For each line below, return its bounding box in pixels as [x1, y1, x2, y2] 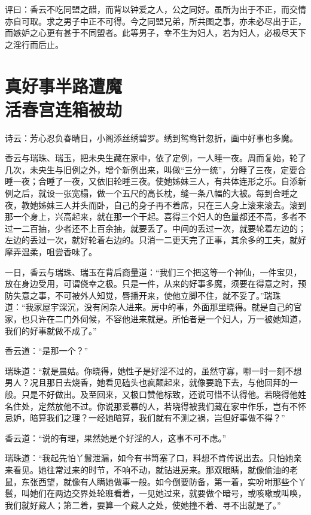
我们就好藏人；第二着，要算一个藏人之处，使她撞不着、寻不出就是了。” [5, 498, 281, 511]
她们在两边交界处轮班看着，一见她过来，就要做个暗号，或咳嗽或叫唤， [29, 487, 306, 499]
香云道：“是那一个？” [5, 344, 89, 357]
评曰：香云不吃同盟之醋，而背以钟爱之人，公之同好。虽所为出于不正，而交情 [5, 3, 306, 15]
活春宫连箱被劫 [5, 96, 123, 121]
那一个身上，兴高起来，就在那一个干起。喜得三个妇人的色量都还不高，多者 [5, 210, 298, 223]
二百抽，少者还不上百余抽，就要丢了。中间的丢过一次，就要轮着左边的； [21, 222, 306, 234]
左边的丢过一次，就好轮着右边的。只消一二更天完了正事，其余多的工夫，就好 [5, 234, 306, 246]
